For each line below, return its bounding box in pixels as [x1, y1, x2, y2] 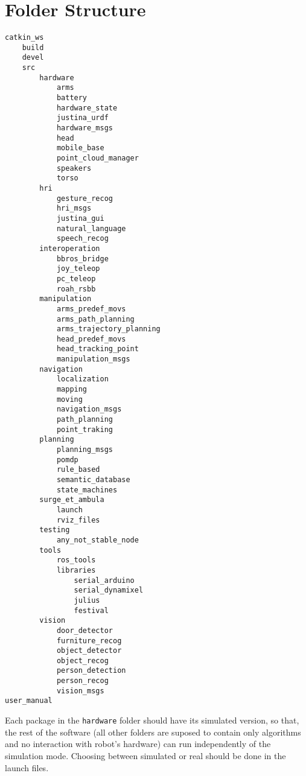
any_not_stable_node [56, 535, 139, 544]
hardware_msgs [56, 124, 113, 133]
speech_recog [56, 234, 109, 243]
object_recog [56, 656, 109, 665]
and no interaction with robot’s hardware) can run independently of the [5, 737, 271, 750]
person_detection [56, 666, 126, 675]
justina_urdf [56, 113, 109, 122]
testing [39, 526, 70, 535]
